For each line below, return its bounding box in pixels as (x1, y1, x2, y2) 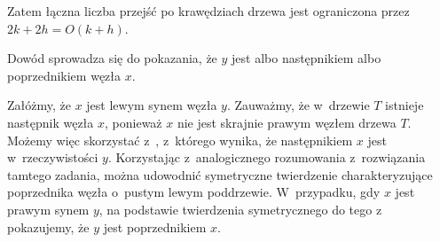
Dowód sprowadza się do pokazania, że (7, 49, 217, 67)
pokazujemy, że (7, 217, 90, 236)
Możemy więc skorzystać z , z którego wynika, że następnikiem (7, 130, 353, 149)
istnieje (385, 96, 424, 114)
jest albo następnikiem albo (232, 49, 381, 67)
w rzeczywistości (7, 148, 98, 167)
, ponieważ (105, 113, 162, 131)
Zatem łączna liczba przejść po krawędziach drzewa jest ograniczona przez (7, 2, 410, 20)
